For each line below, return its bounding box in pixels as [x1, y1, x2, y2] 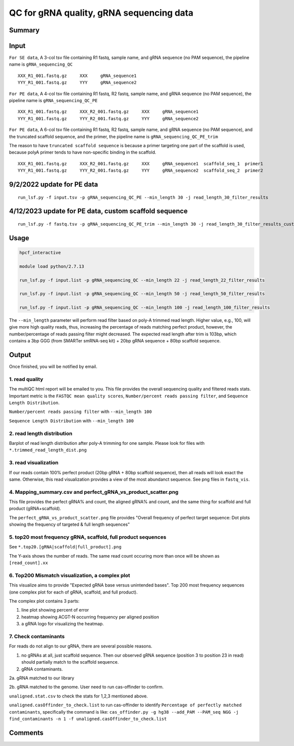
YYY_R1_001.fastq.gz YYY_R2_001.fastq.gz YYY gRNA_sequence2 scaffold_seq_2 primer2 [18, 168, 263, 174]
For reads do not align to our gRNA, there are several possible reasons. [9, 643, 152, 649]
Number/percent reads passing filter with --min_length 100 [9, 409, 152, 414]
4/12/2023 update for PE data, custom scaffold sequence [9, 207, 188, 215]
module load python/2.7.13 [19, 263, 84, 269]
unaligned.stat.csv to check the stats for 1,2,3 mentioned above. [9, 693, 148, 699]
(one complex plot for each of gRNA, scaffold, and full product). [9, 589, 138, 595]
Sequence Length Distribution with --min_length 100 [9, 417, 134, 424]
